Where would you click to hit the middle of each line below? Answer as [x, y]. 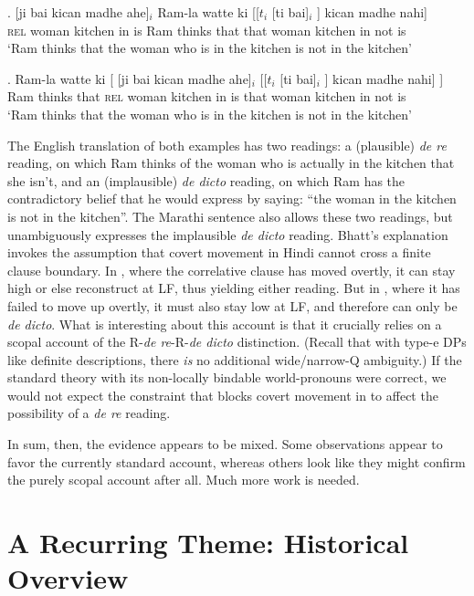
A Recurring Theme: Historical [208, 543]
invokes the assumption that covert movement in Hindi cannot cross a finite [219, 252]
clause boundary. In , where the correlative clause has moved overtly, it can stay [232, 270]
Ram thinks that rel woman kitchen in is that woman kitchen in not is [207, 96]
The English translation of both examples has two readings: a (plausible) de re [227, 145]
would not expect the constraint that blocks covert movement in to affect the [223, 395]
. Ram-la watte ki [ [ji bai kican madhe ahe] [130, 78]
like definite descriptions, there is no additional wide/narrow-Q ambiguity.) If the [235, 359]
